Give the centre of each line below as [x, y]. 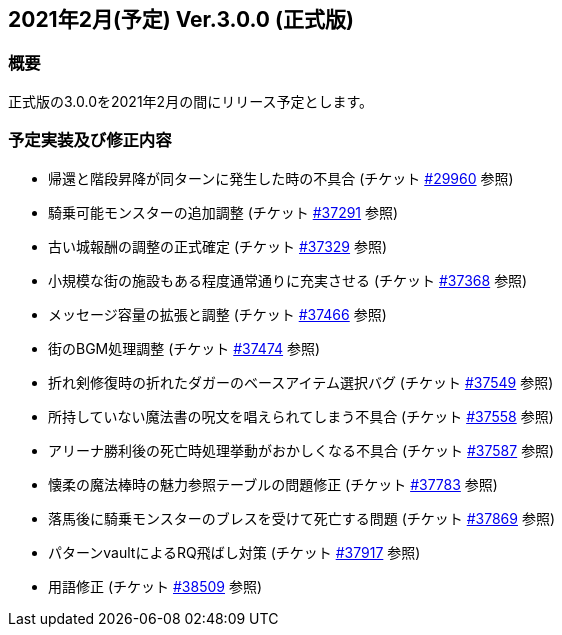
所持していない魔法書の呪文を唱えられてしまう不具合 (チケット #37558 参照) [301, 416]
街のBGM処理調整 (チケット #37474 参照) [184, 348]
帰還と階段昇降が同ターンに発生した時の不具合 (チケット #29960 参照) [281, 178]
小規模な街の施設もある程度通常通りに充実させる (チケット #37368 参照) [288, 280]
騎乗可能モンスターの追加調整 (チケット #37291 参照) [223, 212]
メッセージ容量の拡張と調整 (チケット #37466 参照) [217, 314]
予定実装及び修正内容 [90, 140]
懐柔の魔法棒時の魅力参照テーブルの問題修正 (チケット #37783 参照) [273, 484]
